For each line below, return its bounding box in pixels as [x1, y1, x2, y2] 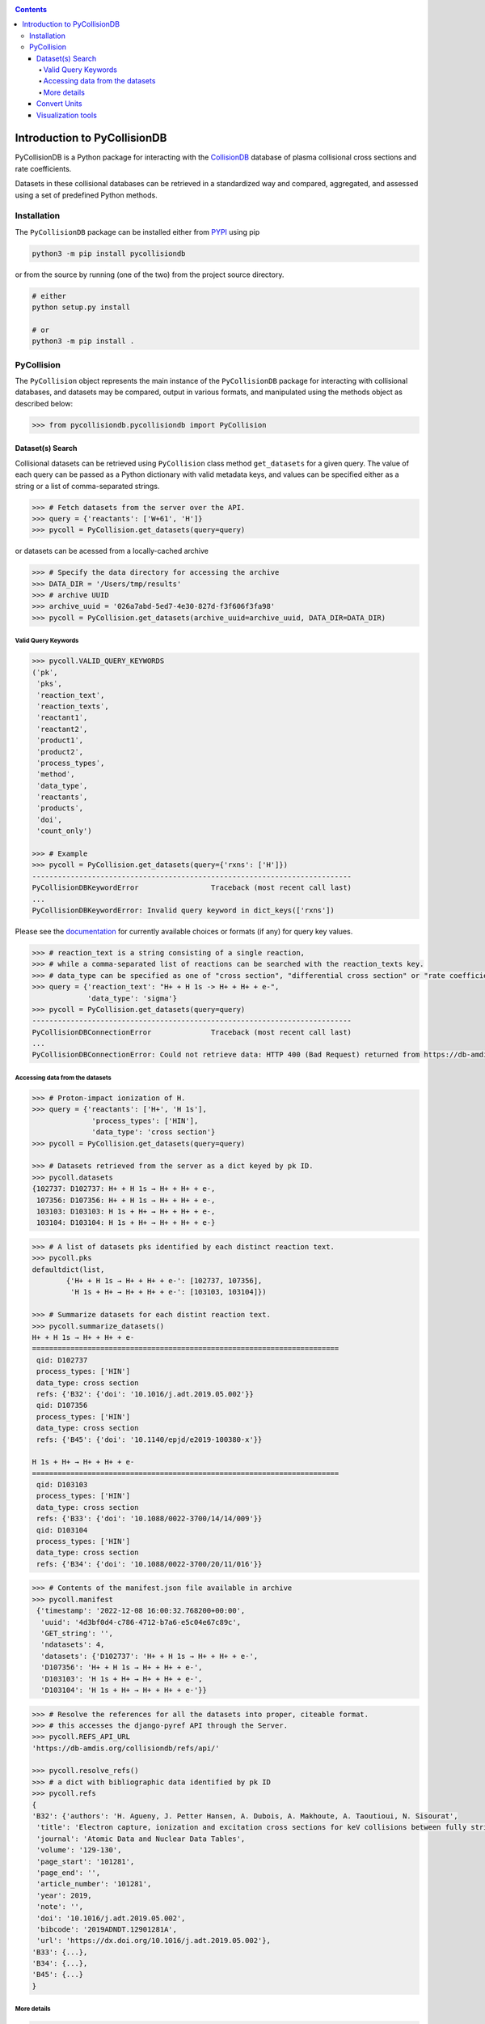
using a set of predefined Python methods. [15, 190, 158, 200]
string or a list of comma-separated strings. [15, 481, 160, 491]
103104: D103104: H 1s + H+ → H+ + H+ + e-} [36, 1218, 216, 1227]
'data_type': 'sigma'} [87, 993, 178, 1003]
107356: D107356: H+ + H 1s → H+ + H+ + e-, [36, 1195, 216, 1205]
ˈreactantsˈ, [36, 793, 88, 802]
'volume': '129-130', [36, 1846, 122, 1855]
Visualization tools [36, 110, 97, 120]
